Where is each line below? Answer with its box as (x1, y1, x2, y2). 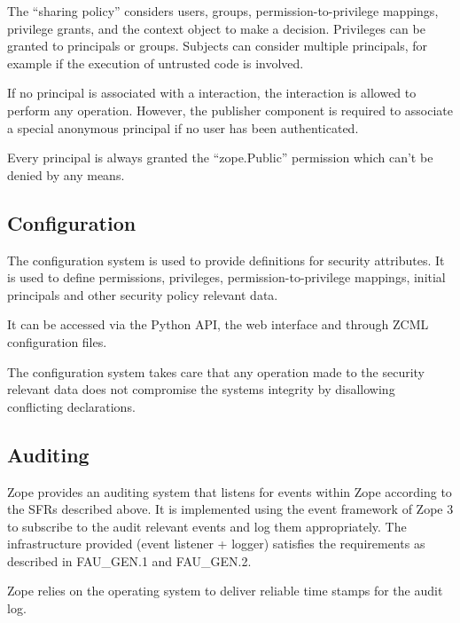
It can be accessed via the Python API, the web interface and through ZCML (7, 315, 429, 334)
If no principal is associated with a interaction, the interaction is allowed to (7, 83, 417, 102)
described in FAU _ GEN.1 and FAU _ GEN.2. (7, 551, 252, 570)
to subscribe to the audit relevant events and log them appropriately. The (7, 517, 407, 535)
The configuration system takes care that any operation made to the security (7, 362, 425, 381)
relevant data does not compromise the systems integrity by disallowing (7, 380, 395, 398)
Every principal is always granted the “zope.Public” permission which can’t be (7, 148, 433, 167)
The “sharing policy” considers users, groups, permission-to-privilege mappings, (7, 2, 439, 20)
